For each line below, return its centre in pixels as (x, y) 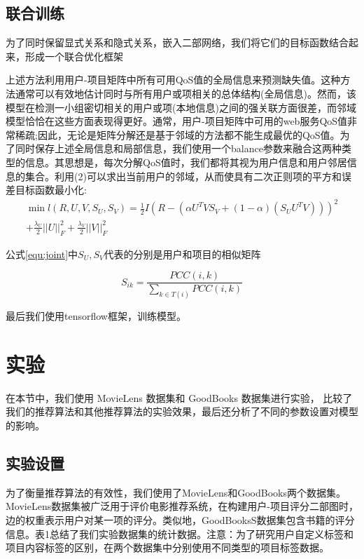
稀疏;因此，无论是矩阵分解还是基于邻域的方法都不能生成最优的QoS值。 (177, 134)
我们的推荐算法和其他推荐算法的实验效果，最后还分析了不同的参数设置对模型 (182, 411)
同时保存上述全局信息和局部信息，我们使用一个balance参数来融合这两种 (178, 148)
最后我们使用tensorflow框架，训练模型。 (96, 316)
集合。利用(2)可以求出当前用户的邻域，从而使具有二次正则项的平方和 (183, 176)
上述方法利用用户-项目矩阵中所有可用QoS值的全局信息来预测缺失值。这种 (173, 80)
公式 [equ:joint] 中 (42, 254)
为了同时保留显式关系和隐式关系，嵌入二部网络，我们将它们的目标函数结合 (177, 42)
